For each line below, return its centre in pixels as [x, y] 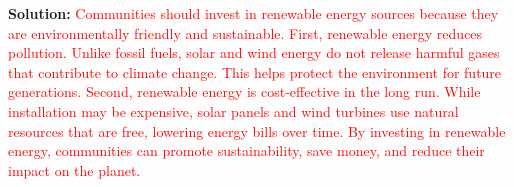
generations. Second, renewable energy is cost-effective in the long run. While [244, 91]
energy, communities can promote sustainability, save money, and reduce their [246, 150]
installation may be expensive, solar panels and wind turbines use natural [233, 110]
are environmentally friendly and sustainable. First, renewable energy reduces [245, 32]
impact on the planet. [74, 169]
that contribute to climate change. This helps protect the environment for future [255, 71]
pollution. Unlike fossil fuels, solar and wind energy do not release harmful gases [254, 52]
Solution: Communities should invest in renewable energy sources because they [253, 13]
